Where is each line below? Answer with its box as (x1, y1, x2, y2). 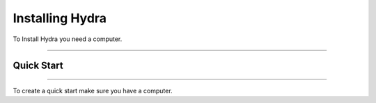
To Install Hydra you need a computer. (13, 35, 123, 43)
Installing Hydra (13, 10, 107, 26)
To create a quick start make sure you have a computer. (13, 86, 173, 95)
